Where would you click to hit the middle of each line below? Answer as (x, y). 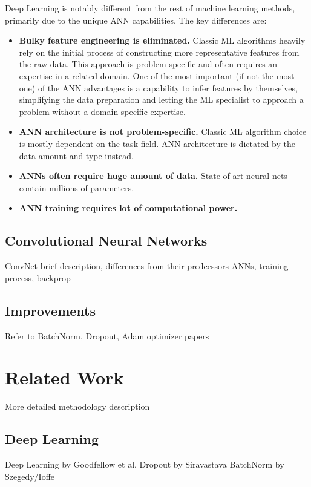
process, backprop (38, 277)
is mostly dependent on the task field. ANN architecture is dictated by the (157, 143)
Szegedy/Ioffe (30, 476)
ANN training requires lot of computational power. (128, 208)
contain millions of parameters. (77, 187)
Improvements (51, 310)
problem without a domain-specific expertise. (102, 111)
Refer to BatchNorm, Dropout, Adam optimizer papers (107, 335)
